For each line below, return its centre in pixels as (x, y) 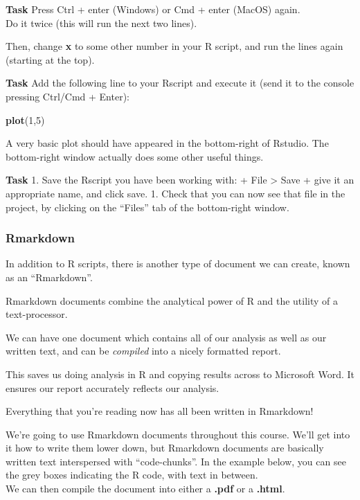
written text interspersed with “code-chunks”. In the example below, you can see (176, 461)
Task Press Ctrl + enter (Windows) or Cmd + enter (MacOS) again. (153, 9)
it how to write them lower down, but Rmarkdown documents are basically (165, 448)
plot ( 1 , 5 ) (25, 119)
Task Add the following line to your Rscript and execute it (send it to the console (180, 83)
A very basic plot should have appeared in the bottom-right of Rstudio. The (167, 143)
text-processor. (37, 314)
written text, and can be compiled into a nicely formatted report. (143, 351)
